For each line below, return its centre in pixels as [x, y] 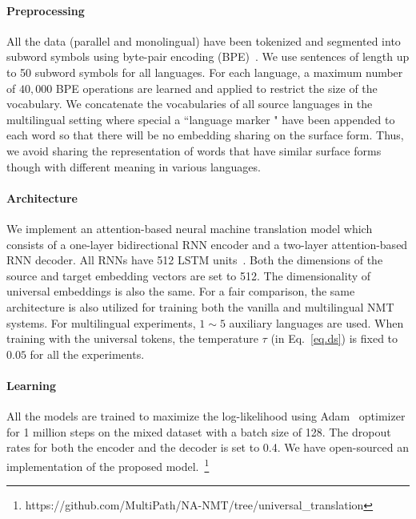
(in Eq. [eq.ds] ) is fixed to [334, 338]
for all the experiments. [87, 354]
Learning [31, 385]
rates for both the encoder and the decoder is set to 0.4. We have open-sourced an [208, 447]
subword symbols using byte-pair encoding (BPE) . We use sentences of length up [208, 56]
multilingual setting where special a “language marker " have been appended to [201, 119]
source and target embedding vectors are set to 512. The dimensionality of [189, 275]
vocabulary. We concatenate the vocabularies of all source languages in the [190, 104]
